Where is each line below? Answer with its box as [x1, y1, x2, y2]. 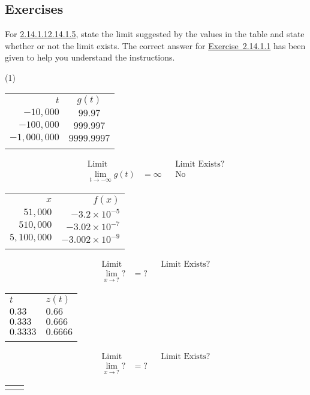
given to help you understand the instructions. [5, 51, 175, 64]
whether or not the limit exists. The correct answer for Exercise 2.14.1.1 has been [5, 39, 306, 52]
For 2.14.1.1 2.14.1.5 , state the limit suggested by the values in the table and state [5, 28, 305, 40]
